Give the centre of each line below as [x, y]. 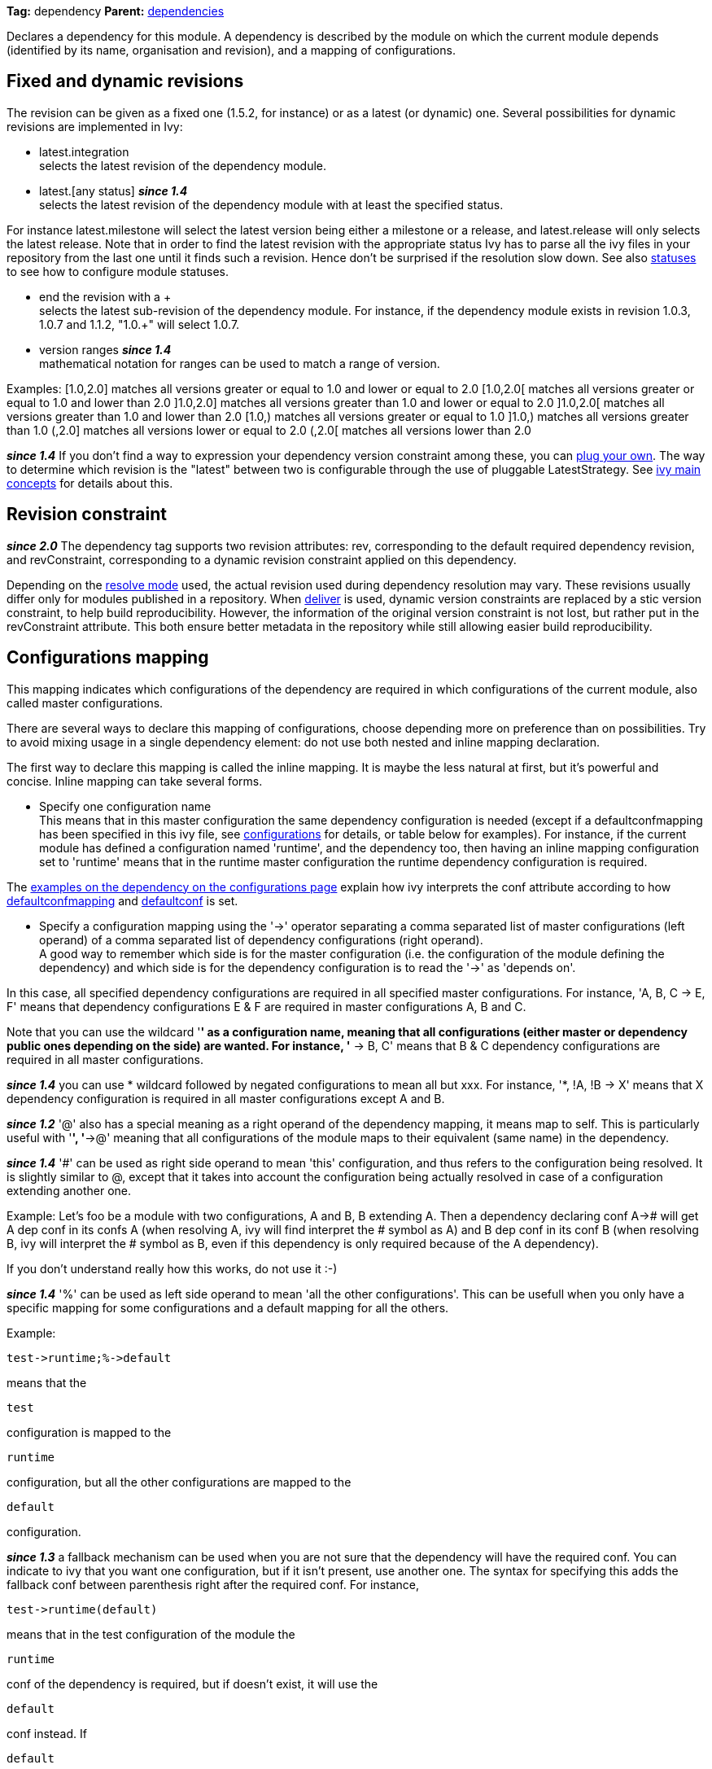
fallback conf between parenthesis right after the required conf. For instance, [213, 1584]
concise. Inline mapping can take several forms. [135, 781]
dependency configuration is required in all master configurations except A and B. [226, 1098]
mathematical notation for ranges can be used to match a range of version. [240, 363]
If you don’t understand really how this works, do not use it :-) [172, 1268]
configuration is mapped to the [89, 1432]
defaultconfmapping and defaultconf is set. [122, 900]
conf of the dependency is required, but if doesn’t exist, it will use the [192, 1684]
